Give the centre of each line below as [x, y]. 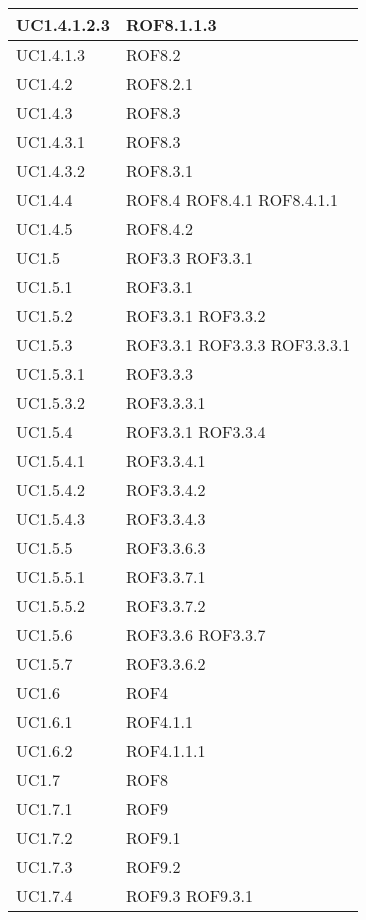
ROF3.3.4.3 [165, 518]
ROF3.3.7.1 [165, 576]
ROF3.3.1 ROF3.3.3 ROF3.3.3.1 [238, 344]
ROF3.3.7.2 [165, 605]
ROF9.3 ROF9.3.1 [189, 895]
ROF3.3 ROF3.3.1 [189, 257]
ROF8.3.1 [159, 170]
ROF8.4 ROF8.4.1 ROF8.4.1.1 [231, 199]
